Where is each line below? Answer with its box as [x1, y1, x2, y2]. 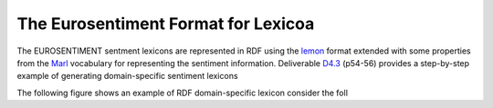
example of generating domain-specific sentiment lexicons [16, 71, 238, 82]
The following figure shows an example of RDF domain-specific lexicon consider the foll [16, 87, 349, 98]
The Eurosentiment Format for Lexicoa [16, 14, 315, 34]
